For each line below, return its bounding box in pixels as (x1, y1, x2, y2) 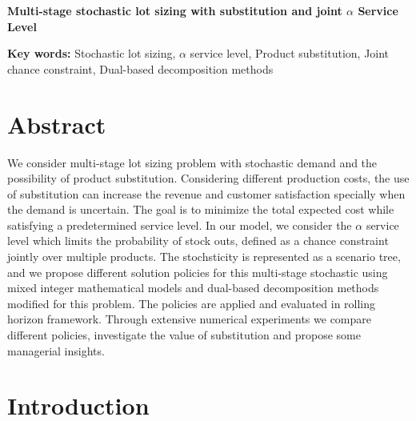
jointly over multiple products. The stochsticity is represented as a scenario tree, (7, 248, 401, 265)
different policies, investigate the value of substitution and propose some (7, 327, 361, 343)
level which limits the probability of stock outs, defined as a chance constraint (7, 232, 389, 249)
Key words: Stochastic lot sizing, (7, 45, 176, 62)
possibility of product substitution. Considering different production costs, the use (7, 170, 410, 186)
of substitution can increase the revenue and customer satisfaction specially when (7, 185, 406, 202)
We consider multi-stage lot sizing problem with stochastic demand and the (7, 154, 378, 170)
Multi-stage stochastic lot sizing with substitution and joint (7, 2, 342, 18)
